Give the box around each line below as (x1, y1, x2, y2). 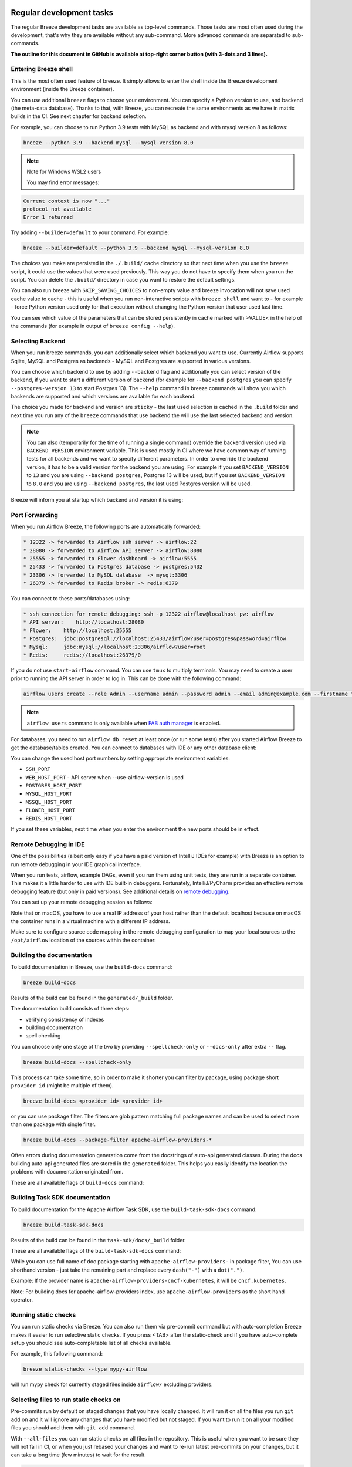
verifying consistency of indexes (25, 1016, 104, 1023)
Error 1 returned (23, 214, 73, 221)
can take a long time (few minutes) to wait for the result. (11, 1451, 146, 1458)
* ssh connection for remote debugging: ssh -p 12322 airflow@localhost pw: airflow (23, 611, 274, 617)
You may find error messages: (26, 179, 100, 186)
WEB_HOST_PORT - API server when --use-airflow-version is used (25, 773, 184, 780)
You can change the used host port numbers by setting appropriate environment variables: (11, 755, 230, 762)
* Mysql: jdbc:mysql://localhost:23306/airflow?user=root (23, 643, 206, 650)
